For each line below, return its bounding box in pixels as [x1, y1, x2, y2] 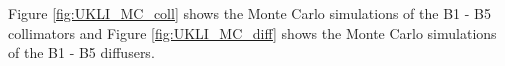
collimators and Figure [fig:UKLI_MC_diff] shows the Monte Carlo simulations [8, 22, 497, 43]
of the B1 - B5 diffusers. [8, 42, 155, 63]
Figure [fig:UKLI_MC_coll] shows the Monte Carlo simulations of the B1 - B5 [8, 3, 491, 23]
